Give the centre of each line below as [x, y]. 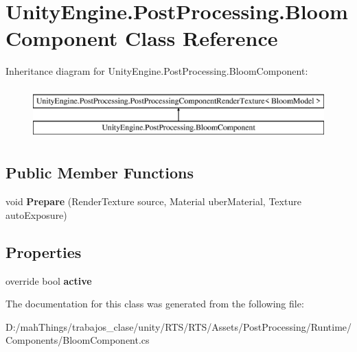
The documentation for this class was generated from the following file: [155, 304]
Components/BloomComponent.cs [78, 340]
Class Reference [201, 38]
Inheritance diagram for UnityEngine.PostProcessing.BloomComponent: [157, 71]
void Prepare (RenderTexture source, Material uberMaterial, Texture [153, 201]
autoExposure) [36, 214]
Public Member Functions [100, 173]
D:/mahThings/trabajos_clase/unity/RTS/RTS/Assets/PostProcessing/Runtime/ [179, 326]
